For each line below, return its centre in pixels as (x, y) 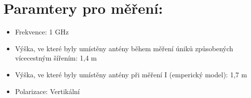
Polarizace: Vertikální (47, 91)
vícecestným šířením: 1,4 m (56, 58)
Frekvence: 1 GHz (42, 32)
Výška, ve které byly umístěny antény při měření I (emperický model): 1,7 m (131, 74)
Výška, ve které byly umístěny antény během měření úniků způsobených (124, 48)
